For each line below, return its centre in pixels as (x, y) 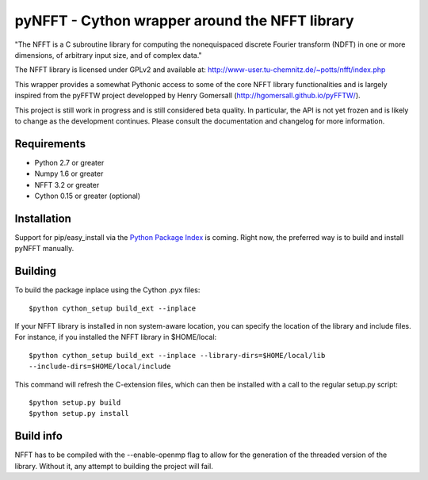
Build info (39, 436)
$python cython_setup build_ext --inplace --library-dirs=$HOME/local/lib (177, 355)
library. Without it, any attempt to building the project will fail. (114, 466)
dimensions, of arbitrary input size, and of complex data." (108, 55)
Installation (43, 218)
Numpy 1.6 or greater (69, 173)
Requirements (50, 144)
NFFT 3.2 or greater (67, 185)
